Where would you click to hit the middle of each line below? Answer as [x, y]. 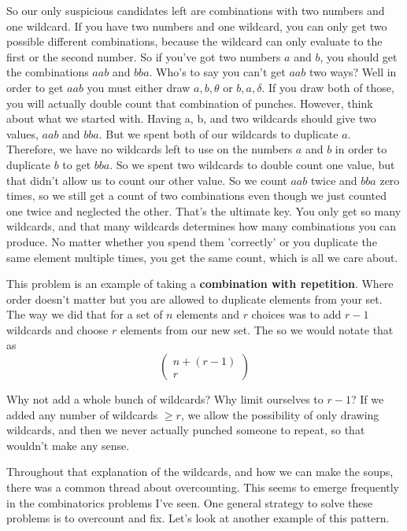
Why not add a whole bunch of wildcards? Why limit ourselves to [165, 399]
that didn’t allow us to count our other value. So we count [147, 180]
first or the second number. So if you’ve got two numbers [144, 56]
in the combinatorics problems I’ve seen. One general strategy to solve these [190, 502]
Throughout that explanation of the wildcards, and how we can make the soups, [200, 472]
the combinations [48, 72]
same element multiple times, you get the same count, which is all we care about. [202, 257]
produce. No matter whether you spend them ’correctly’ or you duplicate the [192, 241]
